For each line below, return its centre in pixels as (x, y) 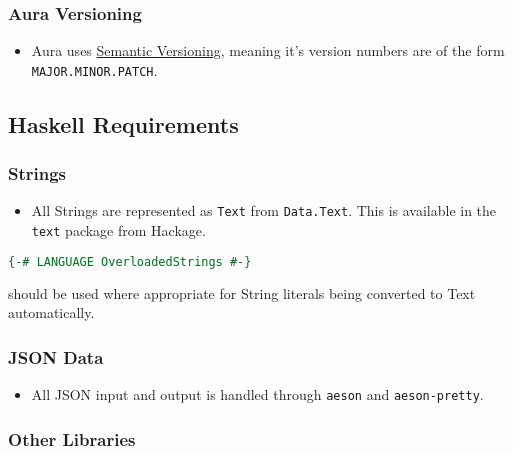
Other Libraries (72, 438)
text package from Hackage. (118, 230)
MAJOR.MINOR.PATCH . (94, 69)
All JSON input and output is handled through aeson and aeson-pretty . (257, 394)
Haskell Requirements (123, 123)
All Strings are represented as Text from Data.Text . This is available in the (264, 210)
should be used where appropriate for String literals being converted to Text (242, 292)
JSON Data (56, 356)
